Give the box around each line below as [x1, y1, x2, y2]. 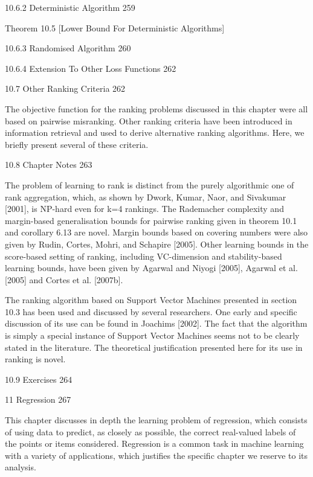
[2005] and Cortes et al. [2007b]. [5, 273, 123, 286]
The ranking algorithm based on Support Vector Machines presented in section [5, 293, 297, 306]
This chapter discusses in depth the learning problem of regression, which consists [5, 414, 308, 426]
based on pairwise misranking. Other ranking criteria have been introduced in [5, 114, 292, 127]
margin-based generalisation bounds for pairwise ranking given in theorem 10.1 [5, 214, 297, 226]
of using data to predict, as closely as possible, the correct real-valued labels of [5, 425, 296, 438]
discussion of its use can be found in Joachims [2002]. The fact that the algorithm [5, 317, 308, 330]
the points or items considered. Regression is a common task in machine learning [5, 437, 304, 450]
